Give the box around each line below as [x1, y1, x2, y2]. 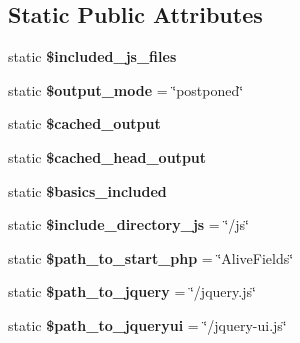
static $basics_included [8, 180, 167, 201]
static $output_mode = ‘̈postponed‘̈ [8, 79, 244, 100]
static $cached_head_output [8, 146, 207, 167]
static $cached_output [8, 113, 161, 134]
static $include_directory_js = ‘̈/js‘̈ [8, 214, 249, 235]
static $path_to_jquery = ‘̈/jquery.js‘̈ [8, 281, 256, 302]
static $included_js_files [8, 46, 177, 67]
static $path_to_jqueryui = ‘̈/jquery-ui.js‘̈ [8, 314, 287, 335]
